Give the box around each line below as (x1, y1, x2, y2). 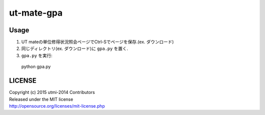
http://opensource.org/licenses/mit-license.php (9, 103, 105, 109)
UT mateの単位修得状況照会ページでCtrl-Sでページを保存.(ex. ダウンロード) (21, 39, 174, 45)
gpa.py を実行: (21, 52, 53, 58)
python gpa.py (21, 64, 51, 69)
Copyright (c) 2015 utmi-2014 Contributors (9, 90, 95, 95)
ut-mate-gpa (9, 7, 63, 18)
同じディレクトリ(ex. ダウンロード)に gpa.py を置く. (21, 46, 129, 51)
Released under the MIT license (9, 96, 74, 102)
